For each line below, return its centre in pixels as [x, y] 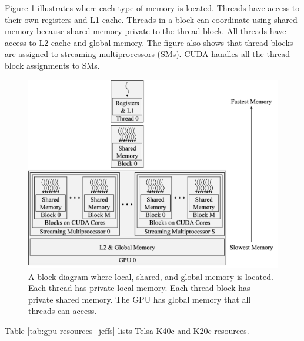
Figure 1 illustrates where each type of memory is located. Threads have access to [152, 8]
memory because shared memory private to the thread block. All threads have [146, 31]
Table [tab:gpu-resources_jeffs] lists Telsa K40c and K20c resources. [127, 331]
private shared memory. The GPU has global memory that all [140, 299]
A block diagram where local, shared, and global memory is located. [151, 276]
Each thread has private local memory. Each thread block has [139, 288]
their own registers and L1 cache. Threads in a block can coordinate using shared [151, 19]
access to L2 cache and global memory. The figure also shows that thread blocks [149, 42]
